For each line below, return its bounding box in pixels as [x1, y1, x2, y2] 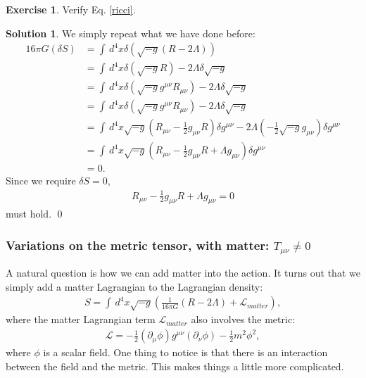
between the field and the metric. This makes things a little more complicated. [6, 358, 344, 373]
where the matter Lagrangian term [6, 312, 156, 327]
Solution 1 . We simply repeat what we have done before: [6, 25, 255, 40]
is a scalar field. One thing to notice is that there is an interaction [43, 345, 328, 360]
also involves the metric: [191, 312, 296, 327]
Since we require [6, 173, 76, 188]
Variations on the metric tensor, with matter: [6, 236, 270, 253]
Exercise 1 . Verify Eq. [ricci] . [6, 2, 136, 16]
